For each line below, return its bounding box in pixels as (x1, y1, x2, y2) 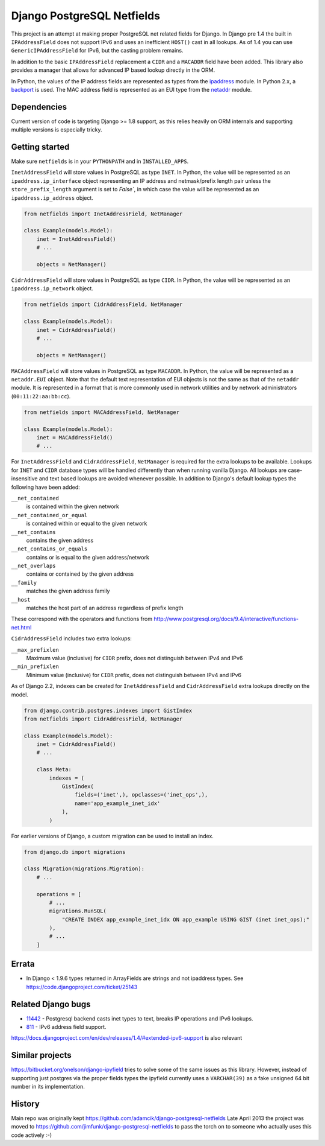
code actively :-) (11, 1132, 52, 1139)
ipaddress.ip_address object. (11, 194, 93, 202)
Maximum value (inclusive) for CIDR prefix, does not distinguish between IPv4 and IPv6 (26, 654, 243, 661)
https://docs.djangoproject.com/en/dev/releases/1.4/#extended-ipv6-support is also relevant (11, 1034, 243, 1042)
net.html (11, 623, 32, 631)
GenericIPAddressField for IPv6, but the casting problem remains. (11, 47, 184, 54)
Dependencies (11, 101, 67, 112)
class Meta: (36, 766, 72, 773)
